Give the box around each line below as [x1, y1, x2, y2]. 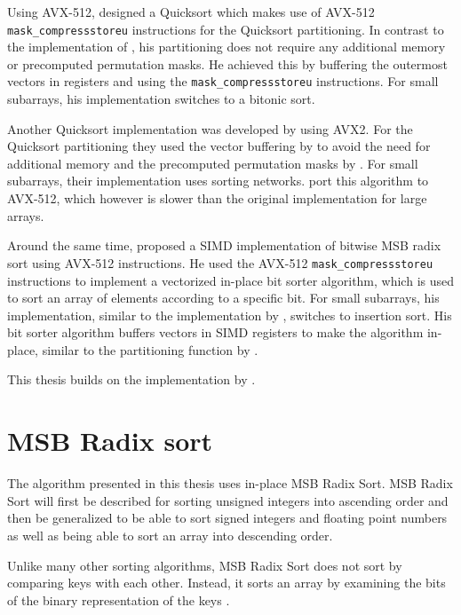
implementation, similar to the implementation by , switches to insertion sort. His [7, 305, 452, 324]
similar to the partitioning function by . [42, 340, 258, 359]
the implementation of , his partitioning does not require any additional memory [7, 37, 446, 56]
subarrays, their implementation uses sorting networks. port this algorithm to [7, 171, 429, 190]
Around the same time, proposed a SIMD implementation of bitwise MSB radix [7, 236, 441, 255]
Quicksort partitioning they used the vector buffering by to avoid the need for [7, 137, 431, 155]
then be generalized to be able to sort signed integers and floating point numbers [7, 509, 448, 527]
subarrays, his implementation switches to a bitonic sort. [7, 90, 315, 108]
